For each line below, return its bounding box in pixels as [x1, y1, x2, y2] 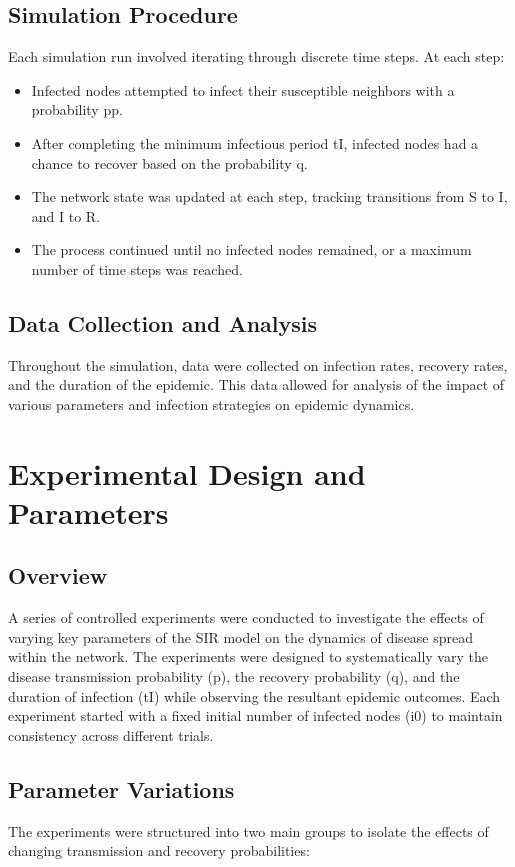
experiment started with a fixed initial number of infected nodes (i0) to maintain [8, 705, 503, 726]
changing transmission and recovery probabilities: [8, 840, 310, 861]
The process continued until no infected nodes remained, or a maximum [31, 239, 472, 260]
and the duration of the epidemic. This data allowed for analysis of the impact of [8, 374, 505, 395]
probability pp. [31, 99, 123, 120]
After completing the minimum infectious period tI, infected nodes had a [31, 132, 479, 153]
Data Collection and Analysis [8, 307, 318, 338]
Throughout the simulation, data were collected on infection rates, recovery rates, [8, 354, 508, 375]
